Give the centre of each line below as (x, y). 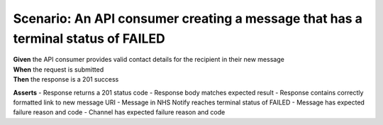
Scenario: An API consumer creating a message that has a (188, 18)
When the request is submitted (59, 69)
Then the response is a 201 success (66, 80)
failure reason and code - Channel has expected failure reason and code (119, 112)
